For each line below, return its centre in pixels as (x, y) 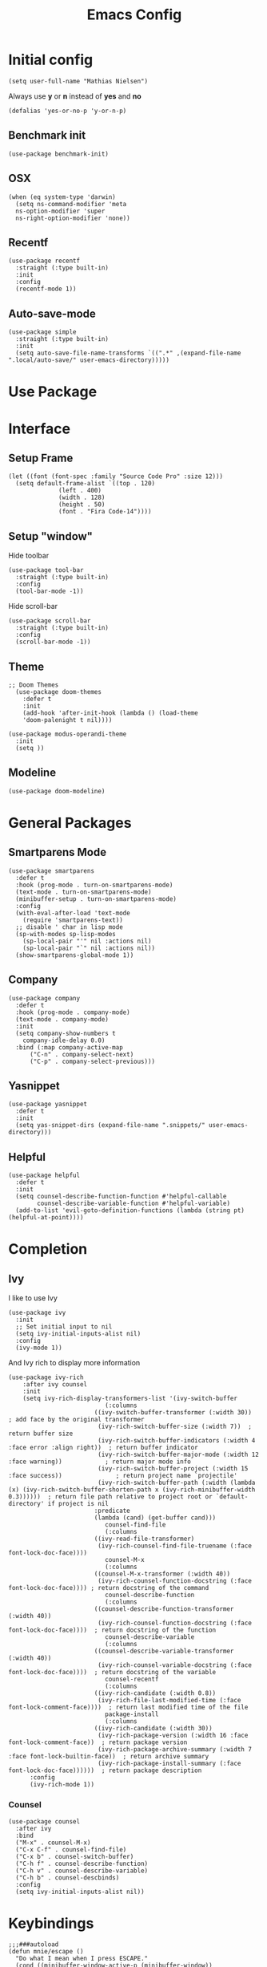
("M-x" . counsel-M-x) (53, 1843)
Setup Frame (41, 458)
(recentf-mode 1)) (46, 289)
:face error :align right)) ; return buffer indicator (103, 1448)
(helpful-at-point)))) (46, 1218)
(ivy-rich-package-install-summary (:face (169, 1764)
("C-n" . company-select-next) (82, 1054)
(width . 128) (82, 498)
